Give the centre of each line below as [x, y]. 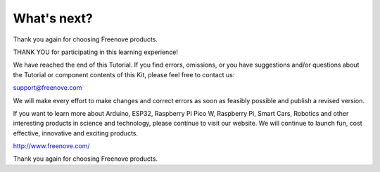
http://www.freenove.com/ [51, 146]
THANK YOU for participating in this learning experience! [96, 52]
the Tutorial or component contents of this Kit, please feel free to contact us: [124, 74]
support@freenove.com [47, 88]
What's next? [53, 18]
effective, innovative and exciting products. [76, 133]
